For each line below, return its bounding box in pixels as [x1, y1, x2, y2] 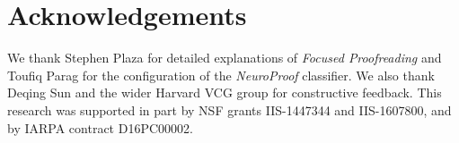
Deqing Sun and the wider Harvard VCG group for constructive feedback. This [7, 83, 442, 102]
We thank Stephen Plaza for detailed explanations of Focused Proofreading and [7, 48, 442, 67]
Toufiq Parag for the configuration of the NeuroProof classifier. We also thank [7, 65, 435, 84]
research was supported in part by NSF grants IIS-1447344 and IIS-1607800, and [7, 100, 452, 119]
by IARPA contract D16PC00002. [7, 118, 193, 137]
